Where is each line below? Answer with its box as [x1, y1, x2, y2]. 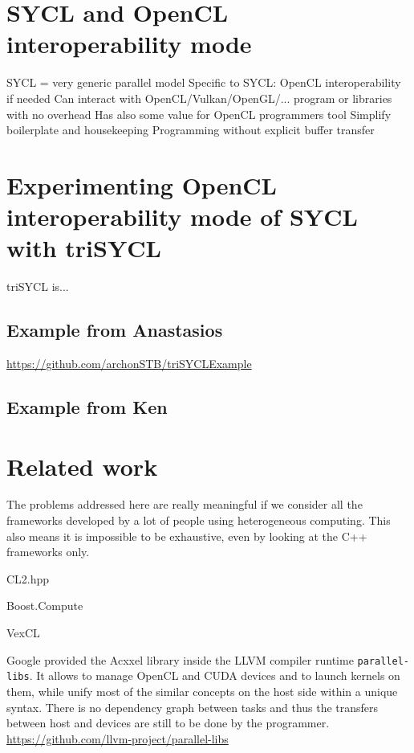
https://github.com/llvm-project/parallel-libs [6, 730, 229, 747]
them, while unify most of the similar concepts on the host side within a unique [6, 682, 398, 699]
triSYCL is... [6, 278, 69, 295]
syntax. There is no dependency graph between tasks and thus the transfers [6, 698, 379, 715]
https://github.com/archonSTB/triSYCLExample [6, 354, 252, 371]
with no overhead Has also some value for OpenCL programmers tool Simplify [6, 105, 392, 122]
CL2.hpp [6, 570, 50, 587]
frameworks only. [6, 543, 90, 560]
